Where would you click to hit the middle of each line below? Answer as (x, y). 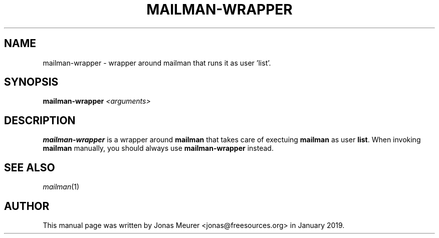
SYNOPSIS (31, 82)
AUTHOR (27, 206)
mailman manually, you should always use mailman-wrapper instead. (158, 148)
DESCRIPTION (40, 120)
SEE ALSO (30, 167)
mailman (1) (61, 187)
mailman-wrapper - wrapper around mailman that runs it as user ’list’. (157, 63)
